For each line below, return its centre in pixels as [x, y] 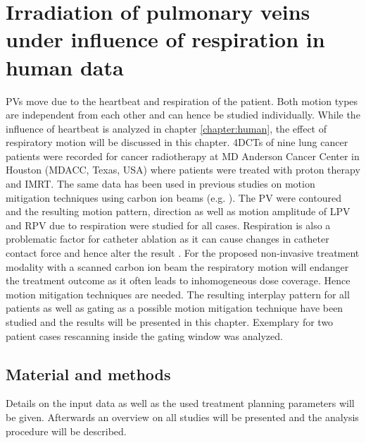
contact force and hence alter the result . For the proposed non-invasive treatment [183, 253]
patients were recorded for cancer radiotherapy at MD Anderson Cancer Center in [183, 156]
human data [65, 67]
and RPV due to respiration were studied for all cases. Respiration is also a [168, 225]
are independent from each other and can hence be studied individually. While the [183, 115]
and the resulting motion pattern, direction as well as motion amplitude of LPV [178, 211]
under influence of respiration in [165, 39]
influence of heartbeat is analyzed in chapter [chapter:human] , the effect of [166, 128]
